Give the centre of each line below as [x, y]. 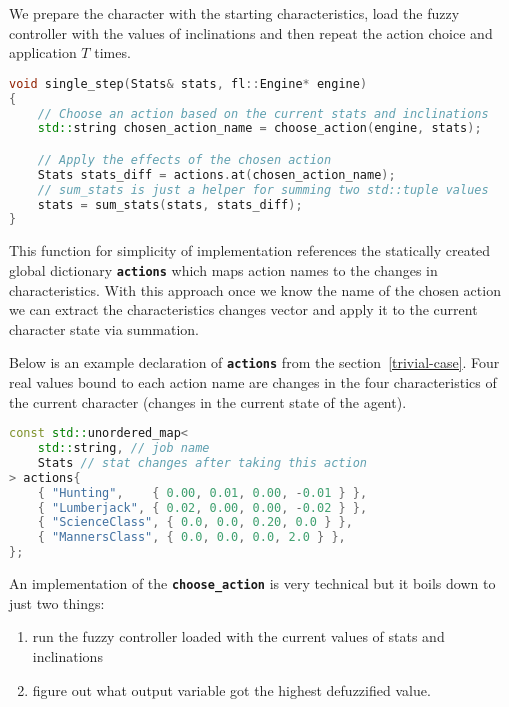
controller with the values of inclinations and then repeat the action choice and [251, 32]
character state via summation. [104, 328]
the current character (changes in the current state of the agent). [208, 401]
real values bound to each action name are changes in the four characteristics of [253, 382]
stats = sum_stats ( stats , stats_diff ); [170, 204]
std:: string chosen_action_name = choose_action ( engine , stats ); [259, 128]
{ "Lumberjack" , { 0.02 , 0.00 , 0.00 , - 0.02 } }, [202, 507]
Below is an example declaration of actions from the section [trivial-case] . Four [254, 362]
